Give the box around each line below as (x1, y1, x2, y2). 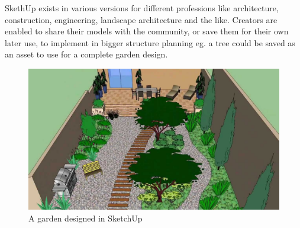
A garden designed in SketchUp (28, 212, 143, 224)
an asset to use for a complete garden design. (5, 48, 168, 60)
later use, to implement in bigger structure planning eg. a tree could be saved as (5, 36, 295, 49)
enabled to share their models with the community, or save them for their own (5, 25, 289, 37)
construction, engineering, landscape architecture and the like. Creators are (5, 13, 278, 25)
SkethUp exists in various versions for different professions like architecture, (5, 2, 279, 14)
